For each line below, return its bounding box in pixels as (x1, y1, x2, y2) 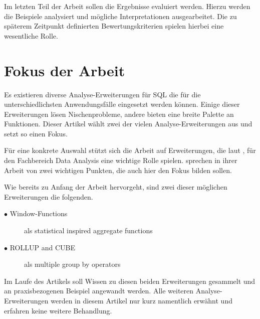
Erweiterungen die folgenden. (4, 191, 93, 202)
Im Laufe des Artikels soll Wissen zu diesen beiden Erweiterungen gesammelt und (4, 275, 255, 286)
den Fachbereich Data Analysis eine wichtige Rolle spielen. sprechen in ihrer (4, 155, 237, 166)
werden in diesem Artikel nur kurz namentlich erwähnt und (51, 295, 232, 305)
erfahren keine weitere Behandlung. (4, 305, 112, 315)
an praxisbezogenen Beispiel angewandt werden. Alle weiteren (4, 285, 194, 296)
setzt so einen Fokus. (4, 128, 68, 138)
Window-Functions (10, 208, 68, 219)
